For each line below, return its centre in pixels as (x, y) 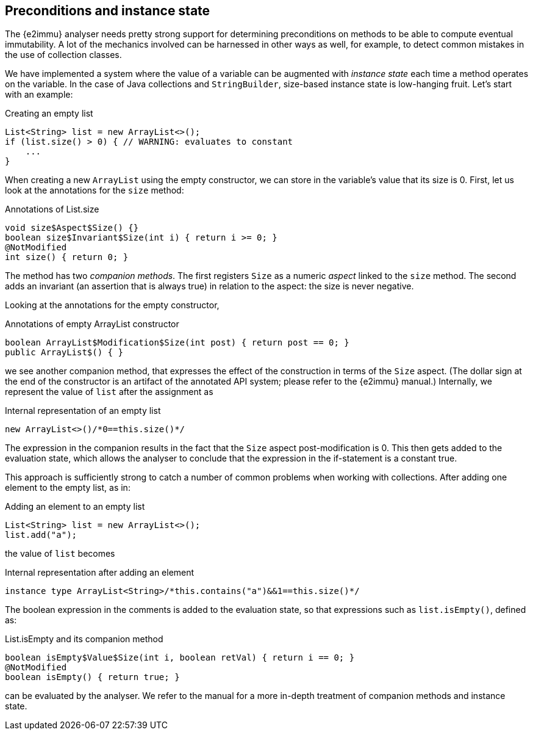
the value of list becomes (60, 554)
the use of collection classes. (63, 55)
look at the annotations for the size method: (95, 190)
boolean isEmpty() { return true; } (92, 677)
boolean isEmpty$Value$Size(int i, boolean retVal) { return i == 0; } (180, 658)
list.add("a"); (41, 535)
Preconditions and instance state (108, 11)
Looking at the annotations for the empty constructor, (112, 305)
